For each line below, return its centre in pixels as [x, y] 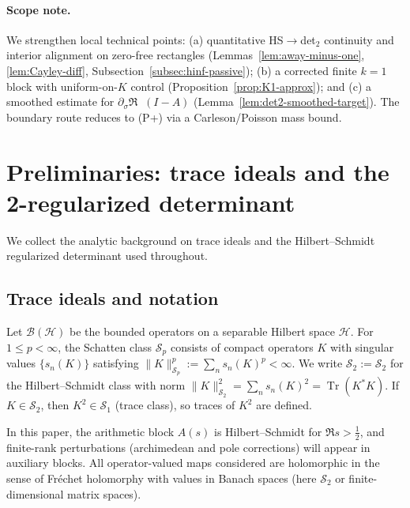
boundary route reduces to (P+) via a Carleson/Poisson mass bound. [174, 117]
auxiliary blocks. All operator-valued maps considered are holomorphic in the [193, 463]
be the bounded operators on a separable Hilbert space [203, 331]
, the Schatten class [105, 346]
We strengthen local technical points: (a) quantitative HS [145, 39]
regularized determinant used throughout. [107, 256]
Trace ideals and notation [113, 298]
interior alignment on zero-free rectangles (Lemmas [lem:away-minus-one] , [186, 55]
